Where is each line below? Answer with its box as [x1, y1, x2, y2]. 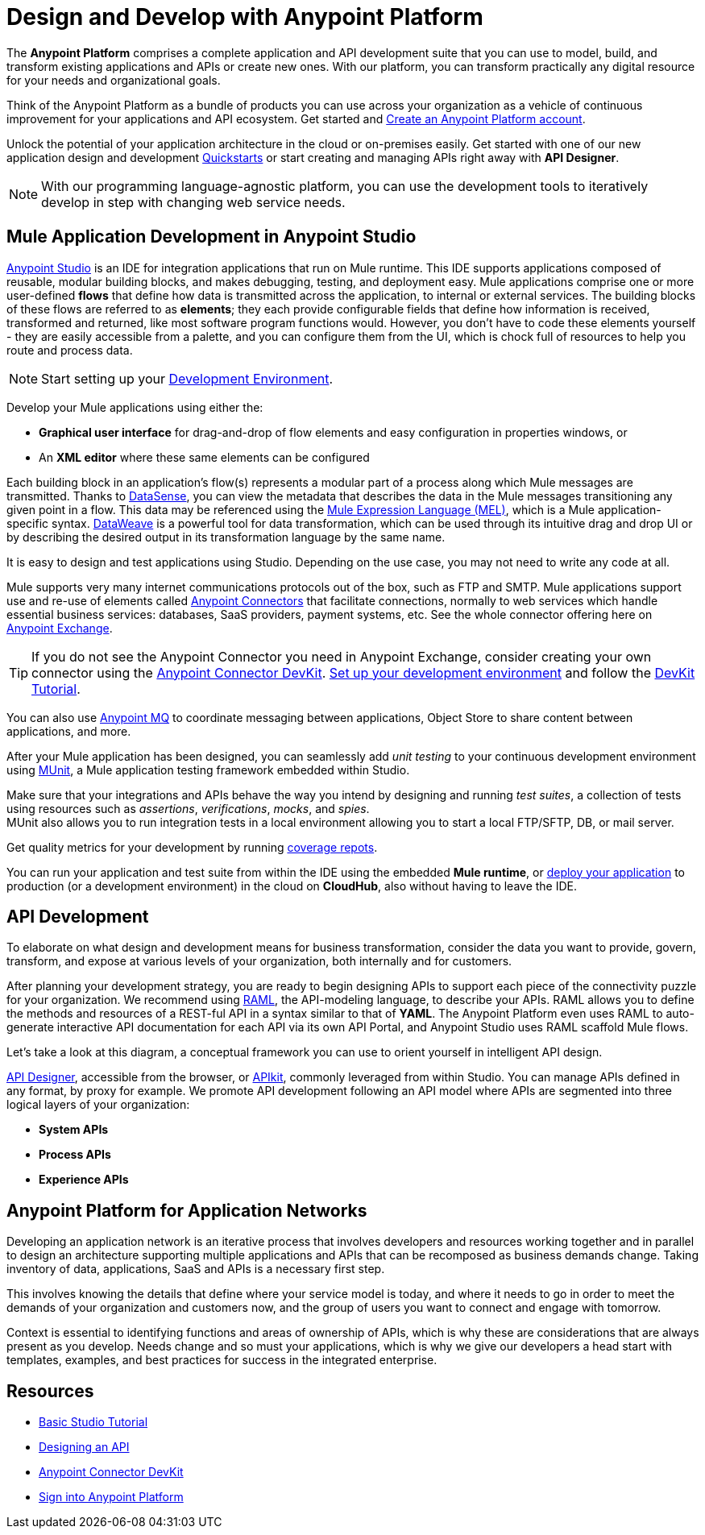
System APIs [39, 1122, 109, 1137]
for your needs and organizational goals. [6, 73, 221, 87]
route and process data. [6, 342, 133, 357]
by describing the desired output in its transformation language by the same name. [6, 529, 446, 544]
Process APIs [39, 1147, 111, 1162]
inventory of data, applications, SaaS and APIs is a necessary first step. [6, 1262, 385, 1276]
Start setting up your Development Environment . [41, 370, 334, 387]
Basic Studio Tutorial [39, 1415, 148, 1429]
